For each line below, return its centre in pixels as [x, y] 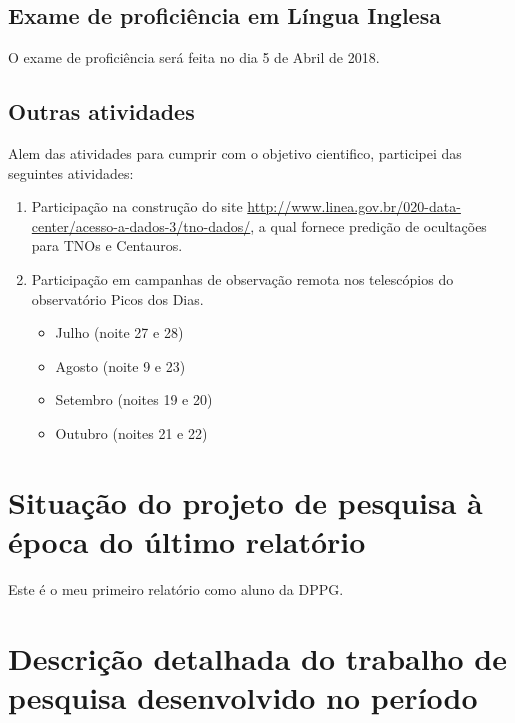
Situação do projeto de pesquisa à [245, 501]
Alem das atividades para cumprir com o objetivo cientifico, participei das [235, 153]
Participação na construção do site [137, 206]
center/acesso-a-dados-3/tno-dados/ [141, 225]
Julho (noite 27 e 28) [119, 332]
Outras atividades [101, 111]
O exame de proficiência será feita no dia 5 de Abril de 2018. [194, 57]
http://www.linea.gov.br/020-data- [354, 206]
